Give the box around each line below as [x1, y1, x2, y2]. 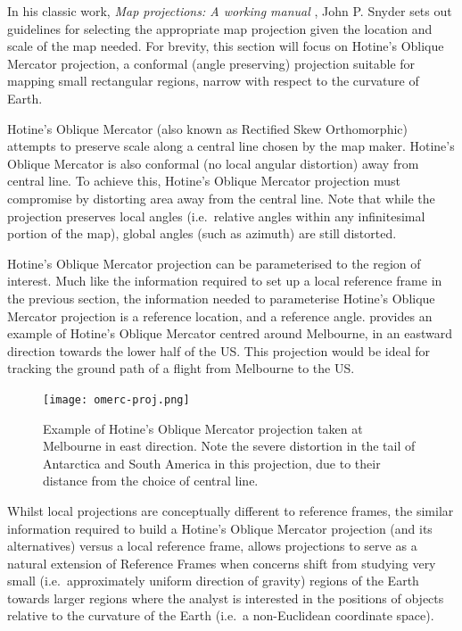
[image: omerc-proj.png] [43, 393, 190, 406]
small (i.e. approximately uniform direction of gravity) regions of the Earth [7, 571, 419, 590]
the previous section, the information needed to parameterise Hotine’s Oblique [7, 288, 435, 307]
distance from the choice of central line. [43, 471, 259, 490]
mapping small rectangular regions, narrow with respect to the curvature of [7, 71, 419, 90]
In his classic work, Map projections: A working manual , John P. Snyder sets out [7, 2, 452, 20]
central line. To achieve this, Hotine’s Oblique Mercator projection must [7, 171, 400, 190]
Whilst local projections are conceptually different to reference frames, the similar [7, 501, 454, 519]
